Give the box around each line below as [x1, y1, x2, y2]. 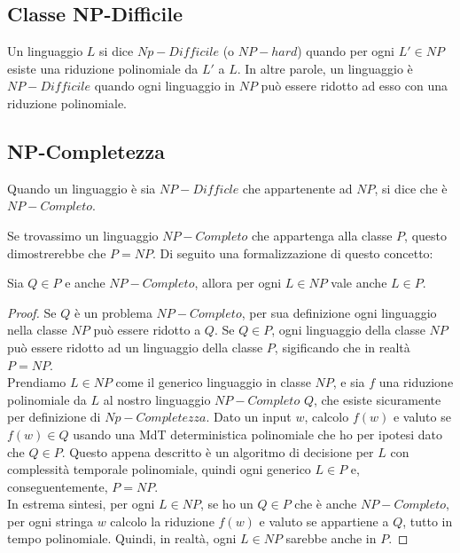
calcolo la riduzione [110, 511, 214, 530]
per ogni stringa [7, 511, 94, 530]
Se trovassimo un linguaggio [7, 225, 159, 244]
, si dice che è [374, 178, 448, 197]
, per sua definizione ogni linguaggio [241, 303, 437, 321]
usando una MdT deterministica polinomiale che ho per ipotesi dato [73, 424, 443, 443]
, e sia [332, 373, 365, 391]
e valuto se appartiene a [259, 511, 389, 530]
